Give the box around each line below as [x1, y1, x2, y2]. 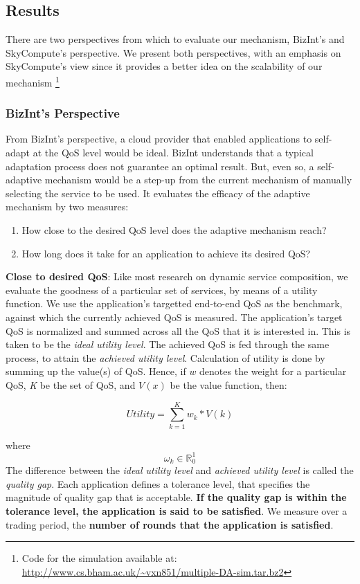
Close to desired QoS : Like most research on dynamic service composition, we [6, 269, 348, 284]
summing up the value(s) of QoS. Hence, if [6, 364, 186, 378]
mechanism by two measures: [6, 199, 129, 214]
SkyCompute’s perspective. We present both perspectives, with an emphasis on [6, 45, 341, 60]
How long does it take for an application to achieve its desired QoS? [21, 246, 311, 260]
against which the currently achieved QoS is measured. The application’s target [6, 309, 343, 324]
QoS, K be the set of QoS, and [6, 377, 136, 392]
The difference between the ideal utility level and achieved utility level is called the [6, 463, 354, 477]
